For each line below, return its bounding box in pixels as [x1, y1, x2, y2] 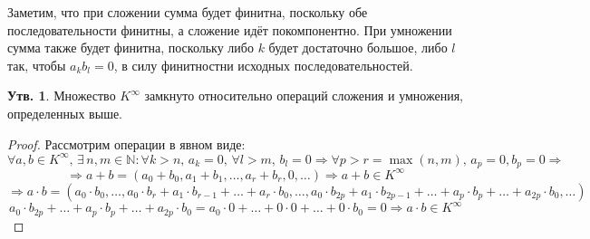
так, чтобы [7, 55, 66, 74]
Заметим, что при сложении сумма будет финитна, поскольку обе [7, 3, 368, 21]
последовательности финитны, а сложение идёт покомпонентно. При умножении [7, 20, 452, 39]
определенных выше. [7, 103, 123, 122]
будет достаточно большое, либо [268, 38, 448, 57]
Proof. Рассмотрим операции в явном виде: [7, 134, 246, 153]
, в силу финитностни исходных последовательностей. [113, 55, 413, 74]
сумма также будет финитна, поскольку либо [7, 38, 254, 57]
